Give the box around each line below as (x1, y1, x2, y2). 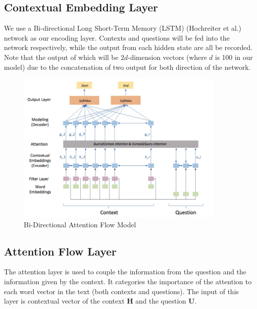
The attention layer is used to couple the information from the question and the (4, 266, 247, 277)
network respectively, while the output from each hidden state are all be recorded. (4, 42, 253, 52)
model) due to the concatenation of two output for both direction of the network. (4, 61, 251, 72)
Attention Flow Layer (4, 243, 117, 258)
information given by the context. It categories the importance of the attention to (4, 276, 252, 287)
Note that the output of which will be (4, 51, 119, 62)
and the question (135, 296, 186, 306)
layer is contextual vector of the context (4, 296, 125, 306)
